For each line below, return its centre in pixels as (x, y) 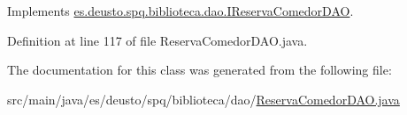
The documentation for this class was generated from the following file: (200, 70)
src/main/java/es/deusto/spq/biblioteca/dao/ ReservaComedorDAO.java (203, 99)
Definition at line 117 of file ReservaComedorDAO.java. (157, 40)
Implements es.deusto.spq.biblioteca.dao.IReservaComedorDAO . (180, 11)
